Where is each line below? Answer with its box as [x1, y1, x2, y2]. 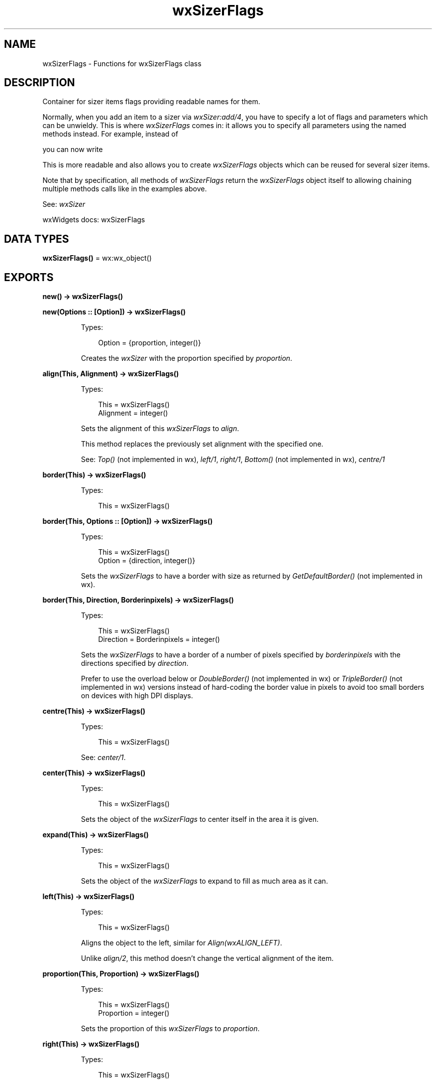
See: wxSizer [42, 200, 86, 209]
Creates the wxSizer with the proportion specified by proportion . [81, 354, 293, 363]
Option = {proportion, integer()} [98, 338, 201, 347]
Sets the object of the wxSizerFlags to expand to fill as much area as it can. [81, 877, 328, 886]
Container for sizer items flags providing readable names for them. [42, 97, 260, 106]
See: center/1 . [81, 753, 126, 762]
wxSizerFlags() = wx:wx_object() [42, 254, 152, 263]
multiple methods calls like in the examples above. [42, 184, 207, 193]
